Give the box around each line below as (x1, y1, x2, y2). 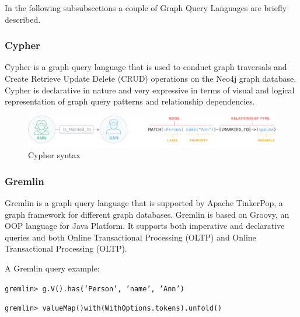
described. (5, 13, 41, 25)
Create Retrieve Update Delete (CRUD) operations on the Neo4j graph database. (5, 72, 296, 84)
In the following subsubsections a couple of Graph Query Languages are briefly (5, 2, 287, 13)
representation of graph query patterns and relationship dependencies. (5, 95, 255, 107)
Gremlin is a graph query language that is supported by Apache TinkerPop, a (5, 197, 283, 209)
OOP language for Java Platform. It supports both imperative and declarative (5, 220, 285, 232)
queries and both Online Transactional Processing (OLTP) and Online (5, 231, 256, 243)
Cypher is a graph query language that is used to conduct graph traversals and (5, 61, 287, 73)
